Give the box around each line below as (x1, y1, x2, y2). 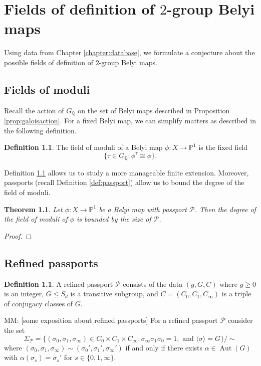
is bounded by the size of (77, 214, 151, 224)
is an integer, (4, 288, 44, 299)
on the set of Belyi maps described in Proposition (78, 105, 230, 115)
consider (227, 315, 253, 325)
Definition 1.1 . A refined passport (4, 278, 113, 289)
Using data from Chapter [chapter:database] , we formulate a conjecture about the (4, 47, 255, 58)
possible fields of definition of (4, 57, 93, 67)
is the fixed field (198, 142, 248, 152)
